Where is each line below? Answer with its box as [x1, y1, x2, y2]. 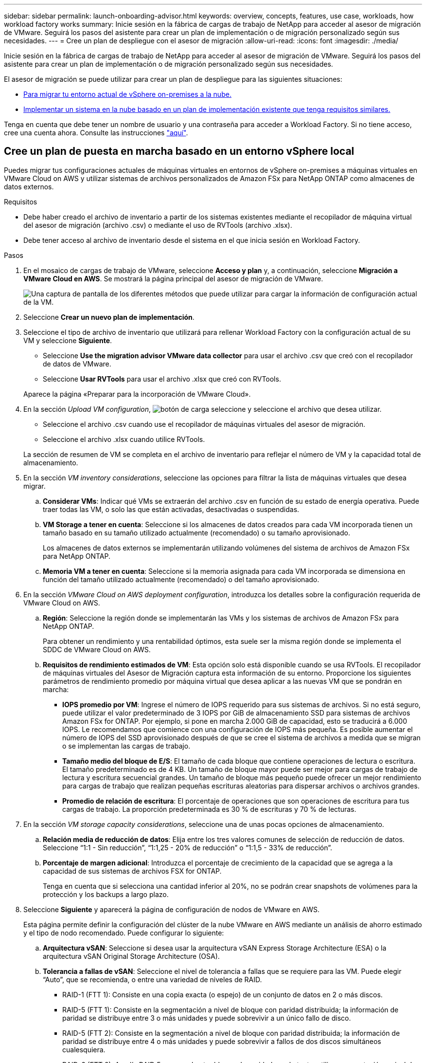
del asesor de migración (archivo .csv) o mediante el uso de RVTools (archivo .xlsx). [23, 220, 292, 229]
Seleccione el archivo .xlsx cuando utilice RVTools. [43, 435, 205, 443]
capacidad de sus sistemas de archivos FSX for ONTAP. [43, 866, 222, 875]
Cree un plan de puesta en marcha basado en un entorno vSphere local [4, 145, 355, 158]
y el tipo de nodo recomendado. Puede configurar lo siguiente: [23, 928, 224, 937]
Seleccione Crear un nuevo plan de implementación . [23, 312, 195, 321]
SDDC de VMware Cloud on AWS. [43, 645, 151, 654]
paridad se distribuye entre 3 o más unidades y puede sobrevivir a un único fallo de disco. [62, 1013, 351, 1022]
